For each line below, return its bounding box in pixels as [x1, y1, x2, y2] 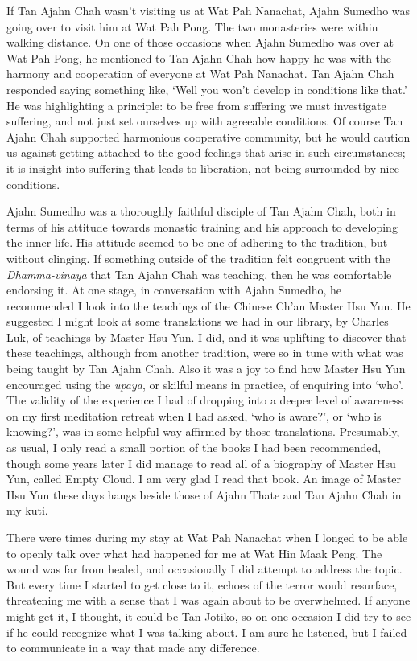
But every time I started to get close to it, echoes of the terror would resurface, [6, 576, 398, 593]
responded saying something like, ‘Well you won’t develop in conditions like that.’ [6, 80, 407, 97]
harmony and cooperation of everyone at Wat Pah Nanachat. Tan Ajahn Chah [6, 65, 394, 82]
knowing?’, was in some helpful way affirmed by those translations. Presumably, [6, 423, 400, 440]
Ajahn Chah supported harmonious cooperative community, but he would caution [6, 128, 411, 145]
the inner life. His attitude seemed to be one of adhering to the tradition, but [6, 234, 388, 251]
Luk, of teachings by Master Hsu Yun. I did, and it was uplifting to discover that [6, 328, 407, 345]
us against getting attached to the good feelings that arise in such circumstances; [6, 144, 406, 161]
